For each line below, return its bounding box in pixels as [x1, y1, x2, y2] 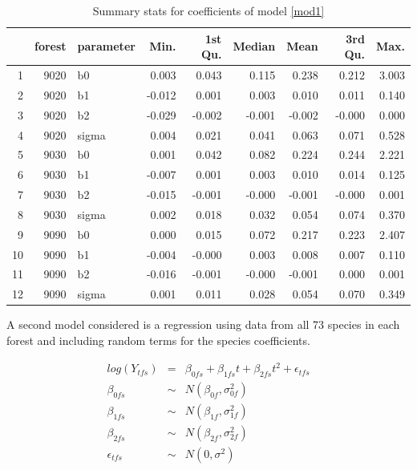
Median [233, 38, 276, 55]
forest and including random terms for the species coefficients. [6, 332, 310, 348]
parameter [77, 38, 136, 55]
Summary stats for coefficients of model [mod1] [92, 2, 325, 18]
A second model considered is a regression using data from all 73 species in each [6, 316, 400, 333]
